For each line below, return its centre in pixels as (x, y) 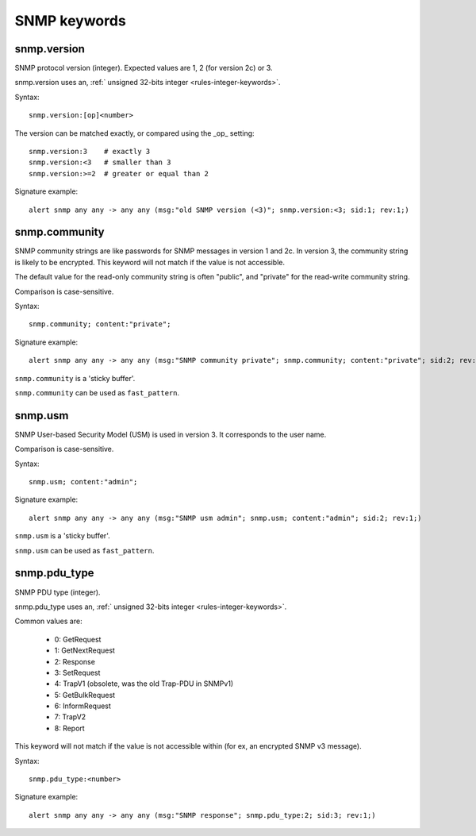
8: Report (69, 728)
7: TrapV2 (70, 717)
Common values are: (48, 621)
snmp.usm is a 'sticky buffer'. (62, 536)
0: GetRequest (78, 639)
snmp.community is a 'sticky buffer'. (75, 378)
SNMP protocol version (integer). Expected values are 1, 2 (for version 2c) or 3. (144, 68)
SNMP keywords (70, 21)
